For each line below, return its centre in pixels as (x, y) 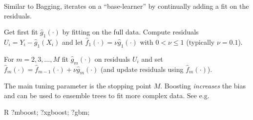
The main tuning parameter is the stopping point (78, 86)
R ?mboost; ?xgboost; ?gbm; (47, 111)
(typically (200, 42)
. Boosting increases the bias (203, 86)
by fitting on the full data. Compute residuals (130, 32)
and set (152, 59)
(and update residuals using (142, 69)
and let (73, 42)
